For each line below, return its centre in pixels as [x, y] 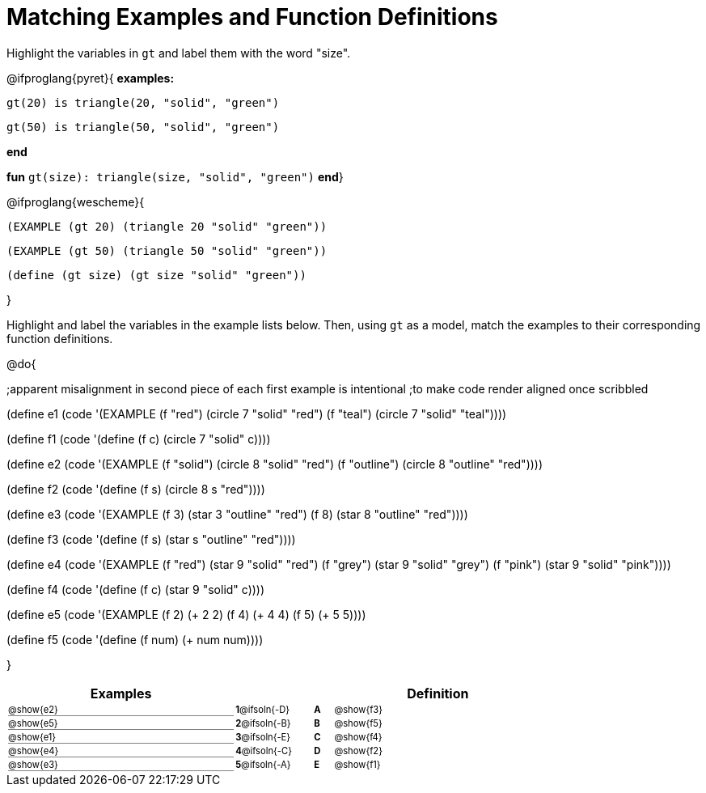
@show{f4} [358, 738]
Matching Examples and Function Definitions [252, 17]
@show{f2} [358, 751]
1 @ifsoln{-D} [263, 710]
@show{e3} [33, 764]
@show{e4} [34, 751]
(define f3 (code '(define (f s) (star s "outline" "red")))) [151, 539]
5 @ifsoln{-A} [263, 765]
